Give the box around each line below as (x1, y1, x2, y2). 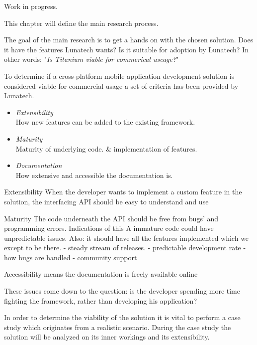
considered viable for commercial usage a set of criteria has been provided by (4, 80, 239, 91)
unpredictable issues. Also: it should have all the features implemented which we (4, 232, 249, 243)
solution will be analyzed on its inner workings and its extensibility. (4, 332, 210, 342)
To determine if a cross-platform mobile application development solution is (4, 70, 235, 81)
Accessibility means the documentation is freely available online (4, 269, 198, 279)
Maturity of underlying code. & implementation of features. (15, 143, 197, 154)
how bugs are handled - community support (4, 252, 137, 262)
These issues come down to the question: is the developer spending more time (4, 286, 240, 296)
